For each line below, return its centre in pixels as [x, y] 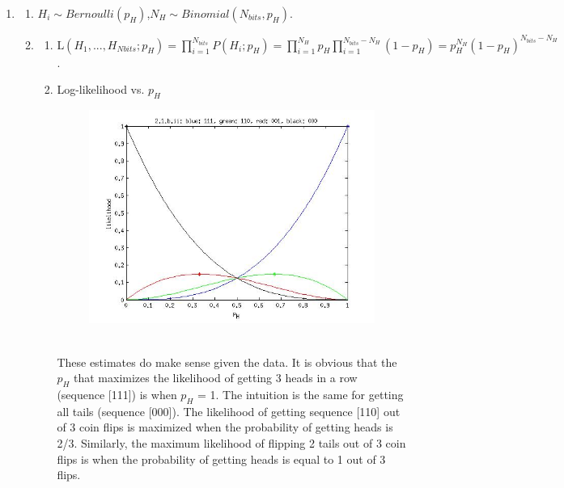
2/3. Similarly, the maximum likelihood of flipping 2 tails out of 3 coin [231, 442]
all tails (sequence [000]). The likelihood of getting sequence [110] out [229, 411]
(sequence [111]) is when [117, 394]
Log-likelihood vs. [101, 89]
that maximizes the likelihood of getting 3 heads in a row [216, 378]
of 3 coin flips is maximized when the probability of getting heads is [225, 427]
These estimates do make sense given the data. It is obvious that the [227, 362]
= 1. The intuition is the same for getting [301, 394]
